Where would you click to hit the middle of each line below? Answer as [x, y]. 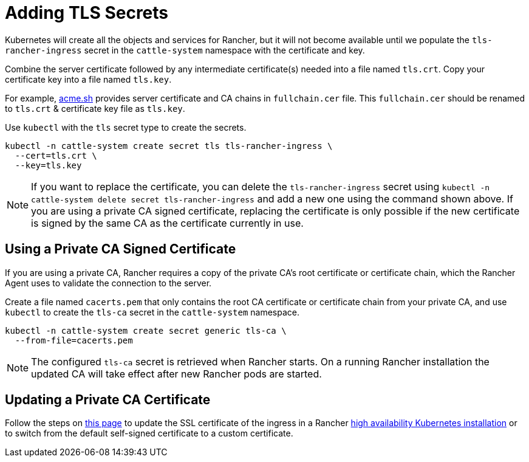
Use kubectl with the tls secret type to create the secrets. [126, 127]
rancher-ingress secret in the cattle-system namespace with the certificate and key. [185, 50]
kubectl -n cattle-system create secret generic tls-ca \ [146, 330]
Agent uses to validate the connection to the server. [108, 283]
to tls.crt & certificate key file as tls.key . [95, 108]
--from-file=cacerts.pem [74, 340]
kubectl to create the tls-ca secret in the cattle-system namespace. [152, 312]
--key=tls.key [48, 165]
